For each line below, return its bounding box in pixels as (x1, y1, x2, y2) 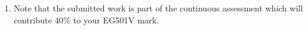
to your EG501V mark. (73, 13, 159, 26)
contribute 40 (13, 13, 64, 26)
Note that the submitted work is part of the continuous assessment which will (13, 2, 303, 14)
